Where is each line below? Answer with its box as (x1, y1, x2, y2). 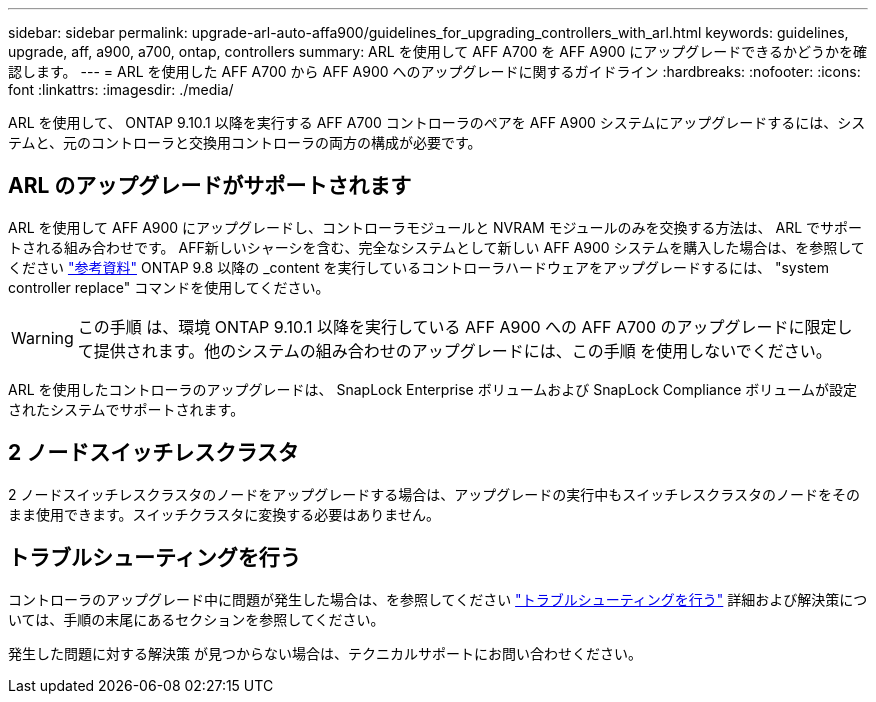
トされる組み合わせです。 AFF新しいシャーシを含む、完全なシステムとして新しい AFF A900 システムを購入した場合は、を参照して (8, 238, 865, 256)
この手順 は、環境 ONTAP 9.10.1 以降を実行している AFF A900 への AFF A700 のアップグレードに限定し (77, 316, 853, 337)
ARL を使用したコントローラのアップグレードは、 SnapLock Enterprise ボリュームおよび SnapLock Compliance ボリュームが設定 (8, 380, 857, 398)
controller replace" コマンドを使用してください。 (8, 278, 330, 296)
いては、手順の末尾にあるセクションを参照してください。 (8, 610, 385, 628)
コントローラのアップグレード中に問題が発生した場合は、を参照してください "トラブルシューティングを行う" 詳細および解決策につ (8, 590, 868, 608)
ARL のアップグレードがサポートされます (8, 173, 412, 199)
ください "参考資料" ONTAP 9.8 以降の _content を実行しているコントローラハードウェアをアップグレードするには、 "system (8, 258, 829, 276)
